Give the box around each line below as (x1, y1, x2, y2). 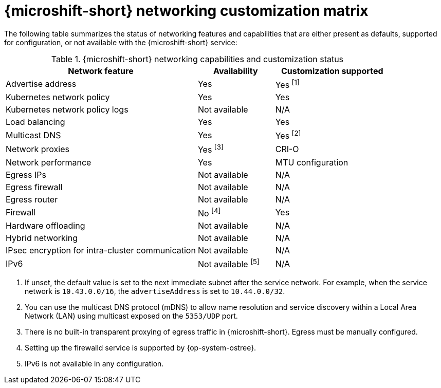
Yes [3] (197, 143, 224, 155)
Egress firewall (6, 181, 63, 192)
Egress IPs (6, 169, 46, 180)
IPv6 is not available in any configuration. (25, 359, 164, 368)
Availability (213, 65, 258, 76)
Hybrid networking (6, 233, 78, 244)
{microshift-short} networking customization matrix (4, 2, 369, 20)
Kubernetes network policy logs (6, 104, 128, 115)
